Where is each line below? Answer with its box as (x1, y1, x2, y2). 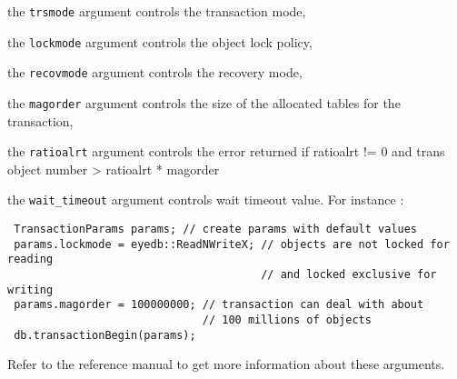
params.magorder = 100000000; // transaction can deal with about (14, 298, 424, 312)
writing (7, 283, 54, 296)
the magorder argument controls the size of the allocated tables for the (7, 93, 401, 112)
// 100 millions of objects (202, 314, 372, 327)
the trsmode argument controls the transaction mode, (7, 2, 306, 20)
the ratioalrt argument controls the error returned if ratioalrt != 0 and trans (7, 142, 445, 161)
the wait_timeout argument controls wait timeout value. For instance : (7, 190, 404, 209)
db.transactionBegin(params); (14, 328, 196, 342)
